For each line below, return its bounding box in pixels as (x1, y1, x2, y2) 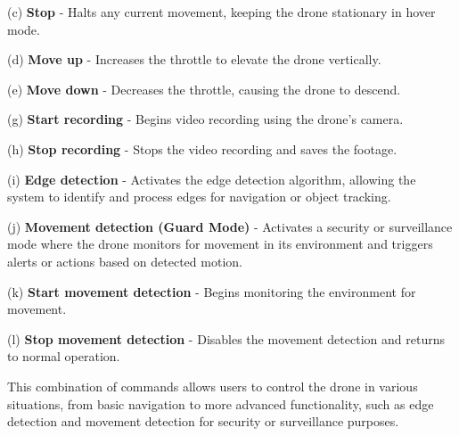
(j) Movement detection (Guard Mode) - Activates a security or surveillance (7, 217, 453, 235)
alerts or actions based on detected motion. (7, 251, 242, 270)
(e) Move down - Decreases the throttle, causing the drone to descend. (7, 79, 401, 98)
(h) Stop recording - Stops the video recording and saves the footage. (7, 139, 398, 158)
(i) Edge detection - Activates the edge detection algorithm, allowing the (7, 169, 416, 188)
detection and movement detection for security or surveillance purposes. (7, 412, 399, 431)
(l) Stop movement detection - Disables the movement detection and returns (7, 329, 445, 348)
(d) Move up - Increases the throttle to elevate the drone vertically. (7, 50, 381, 69)
